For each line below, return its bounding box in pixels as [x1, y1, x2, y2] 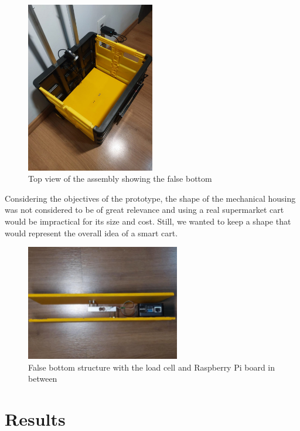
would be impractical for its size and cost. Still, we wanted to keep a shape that [5, 215, 291, 228]
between [28, 372, 57, 385]
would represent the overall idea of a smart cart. [5, 226, 178, 239]
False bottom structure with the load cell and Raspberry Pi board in [28, 361, 275, 373]
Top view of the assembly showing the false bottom [28, 172, 212, 185]
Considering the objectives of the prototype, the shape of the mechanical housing [5, 192, 296, 204]
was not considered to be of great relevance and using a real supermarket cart [5, 203, 284, 216]
